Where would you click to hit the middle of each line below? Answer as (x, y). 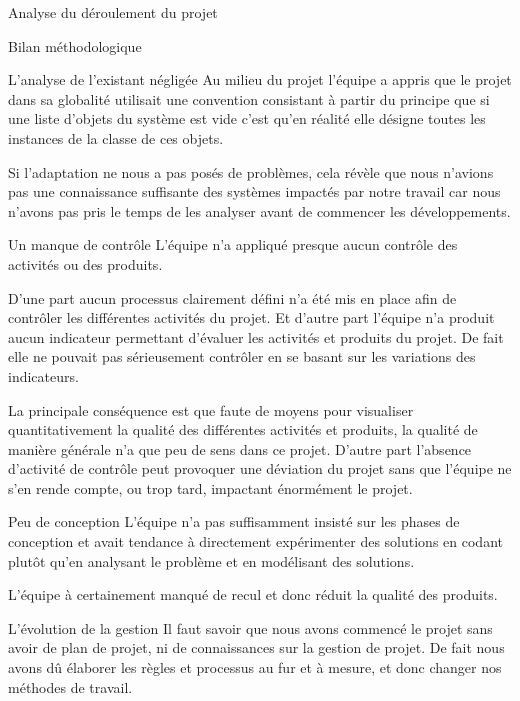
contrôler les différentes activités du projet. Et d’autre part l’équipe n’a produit (251, 317)
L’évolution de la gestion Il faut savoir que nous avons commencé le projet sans (250, 627)
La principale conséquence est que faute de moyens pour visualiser (211, 409)
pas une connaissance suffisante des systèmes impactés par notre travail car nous (254, 191)
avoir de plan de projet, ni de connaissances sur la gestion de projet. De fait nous (256, 647)
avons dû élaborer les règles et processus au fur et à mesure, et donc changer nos (255, 667)
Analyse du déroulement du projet (113, 12)
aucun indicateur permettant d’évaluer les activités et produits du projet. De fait (256, 336)
